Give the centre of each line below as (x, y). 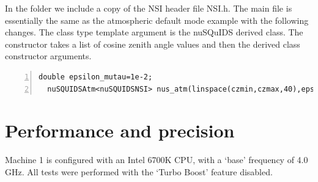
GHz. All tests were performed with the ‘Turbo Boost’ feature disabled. (139, 171)
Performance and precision (120, 130)
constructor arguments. (48, 56)
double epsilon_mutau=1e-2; (96, 77)
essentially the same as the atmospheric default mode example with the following (157, 20)
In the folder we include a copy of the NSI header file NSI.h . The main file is (149, 8)
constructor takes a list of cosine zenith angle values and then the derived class (153, 44)
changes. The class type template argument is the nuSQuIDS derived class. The (154, 32)
